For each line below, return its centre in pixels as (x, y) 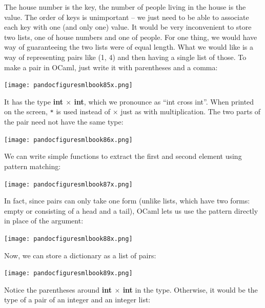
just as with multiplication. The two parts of (191, 111)
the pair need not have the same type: (64, 122)
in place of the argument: (44, 221)
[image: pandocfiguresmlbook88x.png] (68, 239)
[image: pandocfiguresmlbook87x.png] (68, 184)
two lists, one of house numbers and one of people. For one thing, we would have (131, 37)
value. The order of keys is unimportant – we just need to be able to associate (127, 17)
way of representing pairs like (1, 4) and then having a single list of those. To (125, 57)
